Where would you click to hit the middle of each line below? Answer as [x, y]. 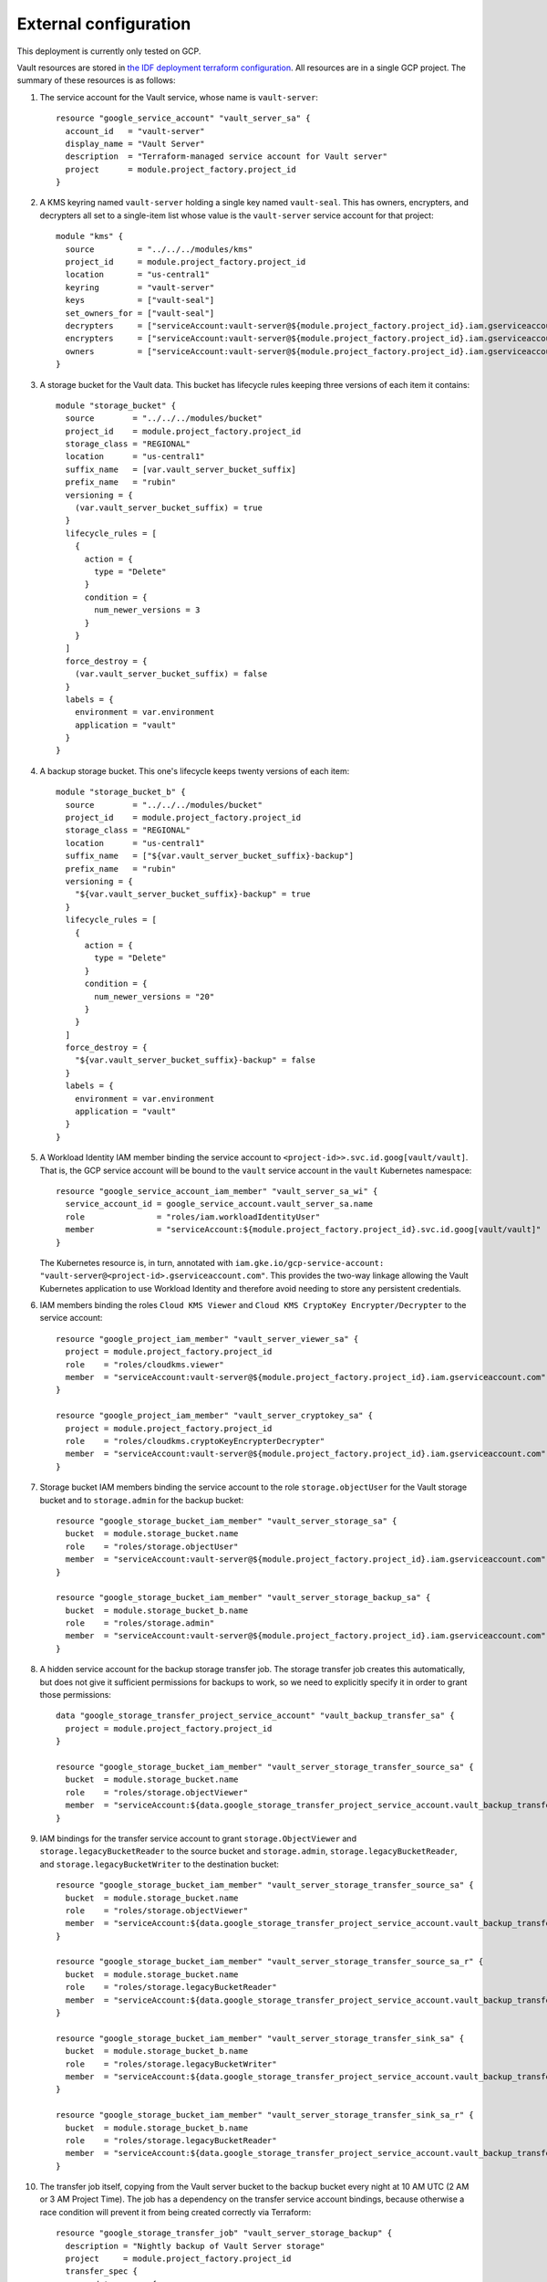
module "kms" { [90, 236]
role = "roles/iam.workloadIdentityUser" [193, 1217]
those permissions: [75, 1695]
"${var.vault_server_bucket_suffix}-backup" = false [195, 1060]
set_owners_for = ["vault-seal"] [140, 313]
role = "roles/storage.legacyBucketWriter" [171, 2064]
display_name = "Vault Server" [135, 143]
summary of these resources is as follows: [97, 80]
